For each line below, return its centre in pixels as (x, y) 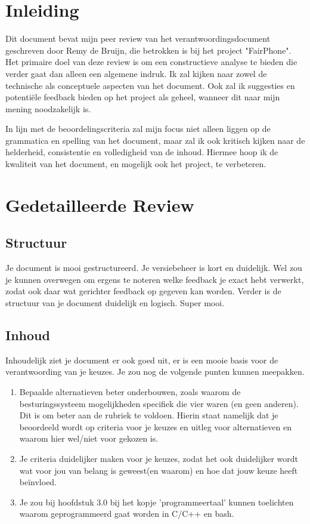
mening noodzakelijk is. (48, 108)
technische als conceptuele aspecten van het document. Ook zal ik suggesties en (150, 85)
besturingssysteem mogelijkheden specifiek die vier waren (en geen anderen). (159, 403)
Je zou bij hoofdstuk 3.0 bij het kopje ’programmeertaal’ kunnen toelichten (156, 502)
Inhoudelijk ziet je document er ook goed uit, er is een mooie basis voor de (142, 360)
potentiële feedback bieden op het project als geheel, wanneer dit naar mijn (143, 97)
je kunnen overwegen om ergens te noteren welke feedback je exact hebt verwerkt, (155, 279)
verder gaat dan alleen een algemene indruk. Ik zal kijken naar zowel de (136, 73)
